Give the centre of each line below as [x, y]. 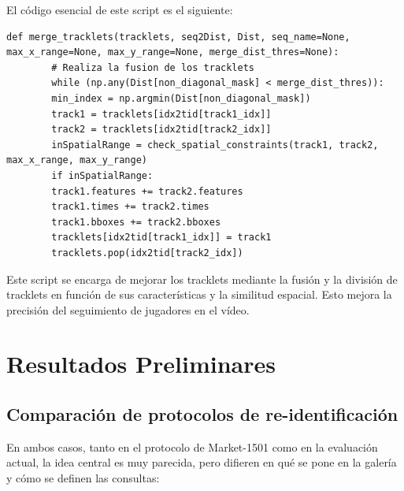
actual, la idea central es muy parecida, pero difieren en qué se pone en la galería [202, 462]
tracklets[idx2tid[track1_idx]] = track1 [161, 238]
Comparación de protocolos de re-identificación [202, 414]
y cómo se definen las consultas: [83, 478]
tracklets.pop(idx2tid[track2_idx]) [147, 253]
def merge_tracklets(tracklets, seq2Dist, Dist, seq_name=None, [178, 37]
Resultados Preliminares [141, 364]
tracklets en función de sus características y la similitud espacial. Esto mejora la [199, 294]
